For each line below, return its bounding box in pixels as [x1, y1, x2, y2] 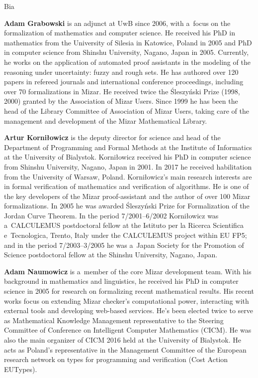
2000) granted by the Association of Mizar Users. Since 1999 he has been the [4, 96, 238, 106]
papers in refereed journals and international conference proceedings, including [4, 76, 244, 87]
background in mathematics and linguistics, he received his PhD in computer [4, 276, 239, 286]
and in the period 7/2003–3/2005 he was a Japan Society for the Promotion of [4, 239, 244, 250]
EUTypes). [4, 364, 37, 374]
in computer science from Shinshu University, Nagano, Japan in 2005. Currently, [4, 47, 249, 57]
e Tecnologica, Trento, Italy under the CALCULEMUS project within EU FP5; [4, 230, 247, 240]
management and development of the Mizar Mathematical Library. [4, 115, 207, 126]
